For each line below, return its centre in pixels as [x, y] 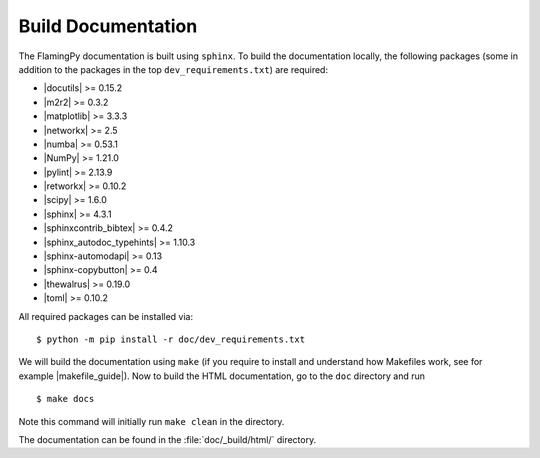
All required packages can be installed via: [106, 316]
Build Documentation [108, 26]
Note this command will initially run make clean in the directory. [151, 421]
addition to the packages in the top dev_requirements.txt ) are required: [173, 69]
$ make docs [65, 399]
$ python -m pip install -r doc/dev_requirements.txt [170, 339]
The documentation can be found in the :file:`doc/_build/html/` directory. [167, 439]
